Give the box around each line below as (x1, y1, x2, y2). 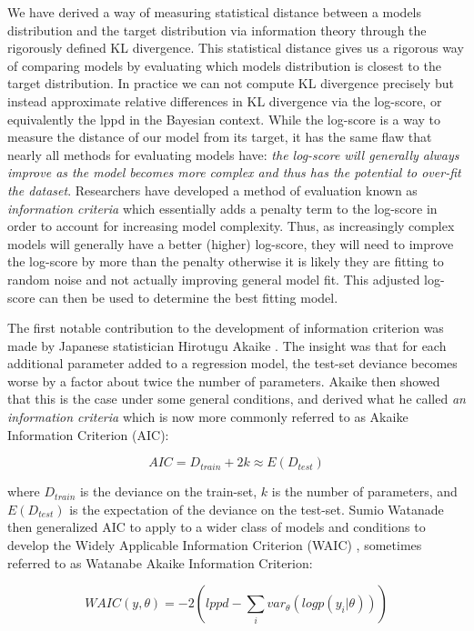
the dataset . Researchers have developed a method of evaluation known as (7, 180, 418, 199)
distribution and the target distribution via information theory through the (7, 20, 427, 39)
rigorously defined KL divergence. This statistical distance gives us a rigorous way (7, 38, 464, 57)
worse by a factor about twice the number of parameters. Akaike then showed (7, 371, 440, 390)
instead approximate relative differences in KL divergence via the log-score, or (7, 91, 442, 110)
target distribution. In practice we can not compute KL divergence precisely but (7, 74, 454, 93)
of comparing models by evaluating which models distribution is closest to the (7, 55, 441, 75)
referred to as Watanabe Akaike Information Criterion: (7, 553, 313, 572)
